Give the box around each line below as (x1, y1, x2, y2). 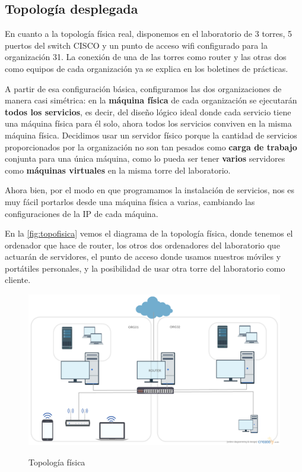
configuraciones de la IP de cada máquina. (5, 207, 158, 219)
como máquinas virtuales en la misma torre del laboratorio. (5, 163, 231, 176)
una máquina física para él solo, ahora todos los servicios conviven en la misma (5, 117, 292, 130)
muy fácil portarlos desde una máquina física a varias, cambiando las (5, 195, 255, 207)
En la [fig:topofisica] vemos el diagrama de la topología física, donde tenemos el (5, 227, 293, 240)
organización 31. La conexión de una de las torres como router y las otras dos (5, 51, 287, 63)
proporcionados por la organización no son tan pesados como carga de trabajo (5, 140, 297, 153)
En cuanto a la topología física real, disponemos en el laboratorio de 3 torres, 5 (5, 27, 293, 40)
